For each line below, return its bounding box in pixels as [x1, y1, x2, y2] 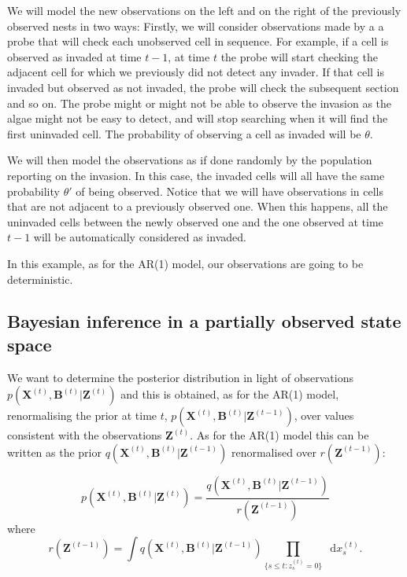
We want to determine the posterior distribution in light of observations [7, 369, 353, 385]
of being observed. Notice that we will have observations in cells [76, 182, 384, 199]
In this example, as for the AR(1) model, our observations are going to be [7, 255, 364, 271]
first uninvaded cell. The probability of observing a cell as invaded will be [7, 125, 361, 141]
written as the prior [7, 443, 102, 460]
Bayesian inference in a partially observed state [7, 309, 401, 333]
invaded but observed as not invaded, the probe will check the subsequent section [7, 79, 399, 95]
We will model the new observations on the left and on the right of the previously [7, 2, 401, 18]
